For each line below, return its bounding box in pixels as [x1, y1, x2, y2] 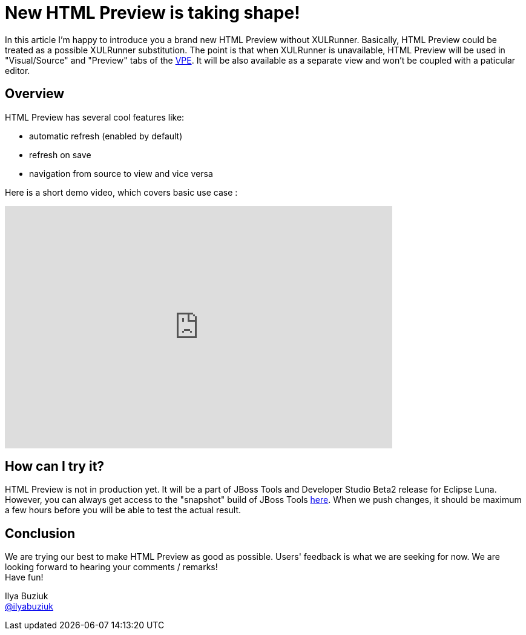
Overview [5, 86, 65, 102]
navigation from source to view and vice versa [29, 168, 213, 179]
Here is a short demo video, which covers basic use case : [5, 187, 238, 198]
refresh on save [29, 149, 91, 160]
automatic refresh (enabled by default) [29, 130, 183, 141]
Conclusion [5, 525, 76, 541]
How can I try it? [5, 459, 105, 474]
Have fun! [5, 572, 44, 583]
